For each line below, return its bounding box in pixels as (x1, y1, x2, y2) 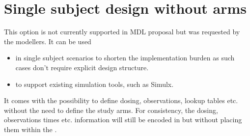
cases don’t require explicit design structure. (15, 62, 149, 72)
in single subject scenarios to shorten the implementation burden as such (15, 53, 235, 63)
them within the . (4, 124, 57, 134)
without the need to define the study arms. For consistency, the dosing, (4, 105, 218, 115)
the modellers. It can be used (4, 36, 91, 46)
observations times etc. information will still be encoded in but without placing (4, 114, 242, 125)
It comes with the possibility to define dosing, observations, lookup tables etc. (4, 95, 238, 106)
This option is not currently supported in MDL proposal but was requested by (4, 27, 240, 37)
